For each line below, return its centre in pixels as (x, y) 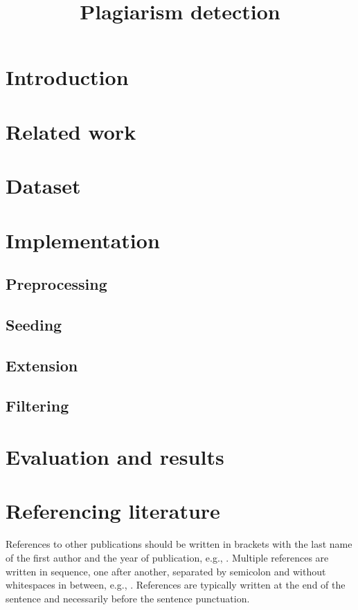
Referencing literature (113, 511)
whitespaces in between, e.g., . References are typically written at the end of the (176, 585)
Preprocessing (56, 284)
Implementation (83, 240)
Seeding (34, 324)
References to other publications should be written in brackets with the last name (179, 544)
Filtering (37, 406)
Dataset (43, 186)
